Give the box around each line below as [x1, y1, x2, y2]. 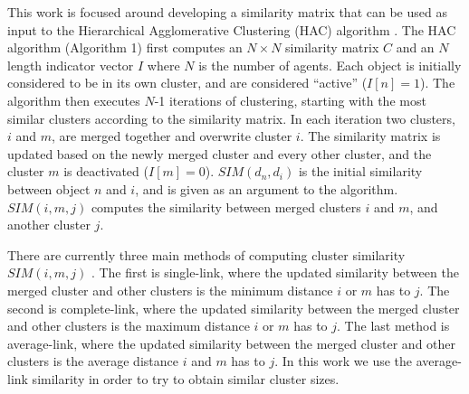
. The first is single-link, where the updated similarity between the [91, 263, 459, 282]
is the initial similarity [298, 162, 423, 181]
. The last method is [337, 316, 450, 335]
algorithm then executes [7, 90, 140, 109]
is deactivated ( [63, 162, 148, 181]
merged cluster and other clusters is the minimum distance [7, 280, 333, 299]
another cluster [7, 215, 91, 234]
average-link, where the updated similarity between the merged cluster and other [7, 333, 456, 352]
